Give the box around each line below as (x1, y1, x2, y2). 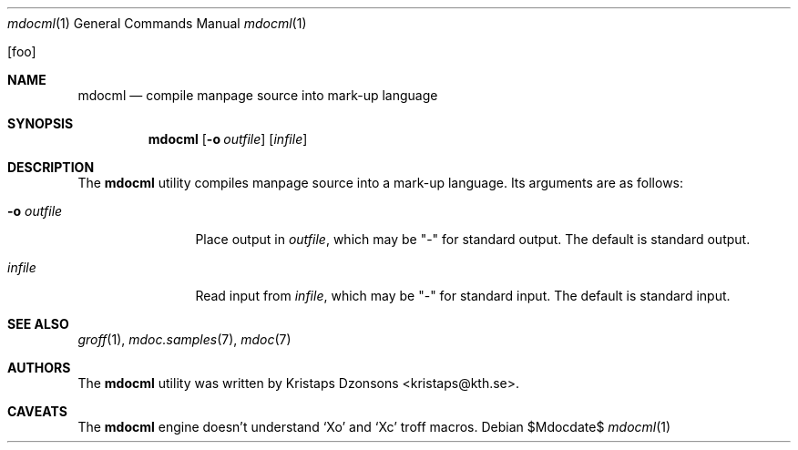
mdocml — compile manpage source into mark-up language (77, 87, 438, 103)
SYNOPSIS (7, 116, 74, 131)
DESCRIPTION (7, 159, 95, 175)
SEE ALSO (7, 316, 69, 332)
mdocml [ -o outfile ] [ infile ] (148, 131, 308, 147)
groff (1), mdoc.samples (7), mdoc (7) (77, 332, 292, 347)
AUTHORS (7, 360, 71, 375)
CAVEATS (7, 404, 67, 419)
